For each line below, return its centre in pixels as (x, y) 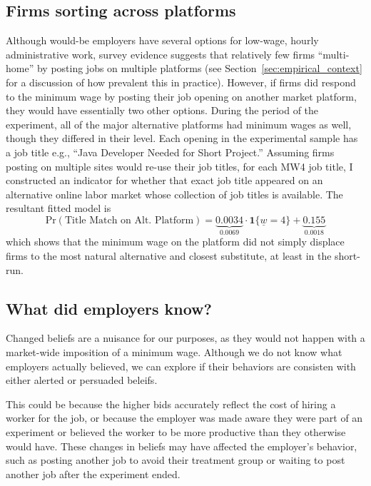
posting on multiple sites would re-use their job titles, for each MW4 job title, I (179, 166)
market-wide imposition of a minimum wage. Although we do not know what (174, 351)
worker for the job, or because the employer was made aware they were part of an (184, 418)
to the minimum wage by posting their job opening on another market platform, (181, 96)
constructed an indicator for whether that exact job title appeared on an (164, 180)
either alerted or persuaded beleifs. (82, 380)
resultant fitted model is (59, 208)
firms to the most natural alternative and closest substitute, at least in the (169, 255)
